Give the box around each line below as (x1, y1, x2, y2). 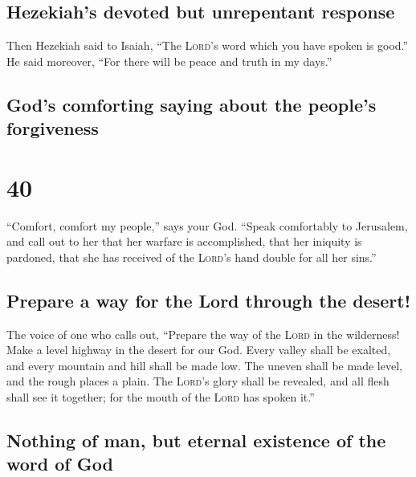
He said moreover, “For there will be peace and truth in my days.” (6, 52, 332, 69)
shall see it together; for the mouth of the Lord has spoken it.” (6, 389, 315, 406)
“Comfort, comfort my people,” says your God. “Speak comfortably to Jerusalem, (6, 217, 408, 234)
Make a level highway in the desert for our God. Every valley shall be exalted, (6, 341, 391, 358)
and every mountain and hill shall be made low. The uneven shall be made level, (6, 357, 402, 373)
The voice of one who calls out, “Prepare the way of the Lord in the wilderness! (6, 325, 400, 342)
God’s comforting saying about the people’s (6, 92, 377, 116)
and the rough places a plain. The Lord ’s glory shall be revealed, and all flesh (6, 373, 389, 389)
